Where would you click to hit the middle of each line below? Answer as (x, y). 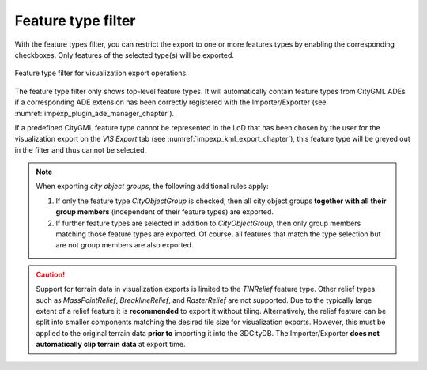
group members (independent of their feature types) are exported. (165, 212)
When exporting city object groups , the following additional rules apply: (152, 187)
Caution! (51, 274)
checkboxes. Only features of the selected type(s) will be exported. (125, 55)
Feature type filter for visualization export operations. (102, 73)
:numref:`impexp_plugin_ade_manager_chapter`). (94, 113)
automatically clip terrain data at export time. (111, 345)
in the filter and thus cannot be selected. (81, 149)
